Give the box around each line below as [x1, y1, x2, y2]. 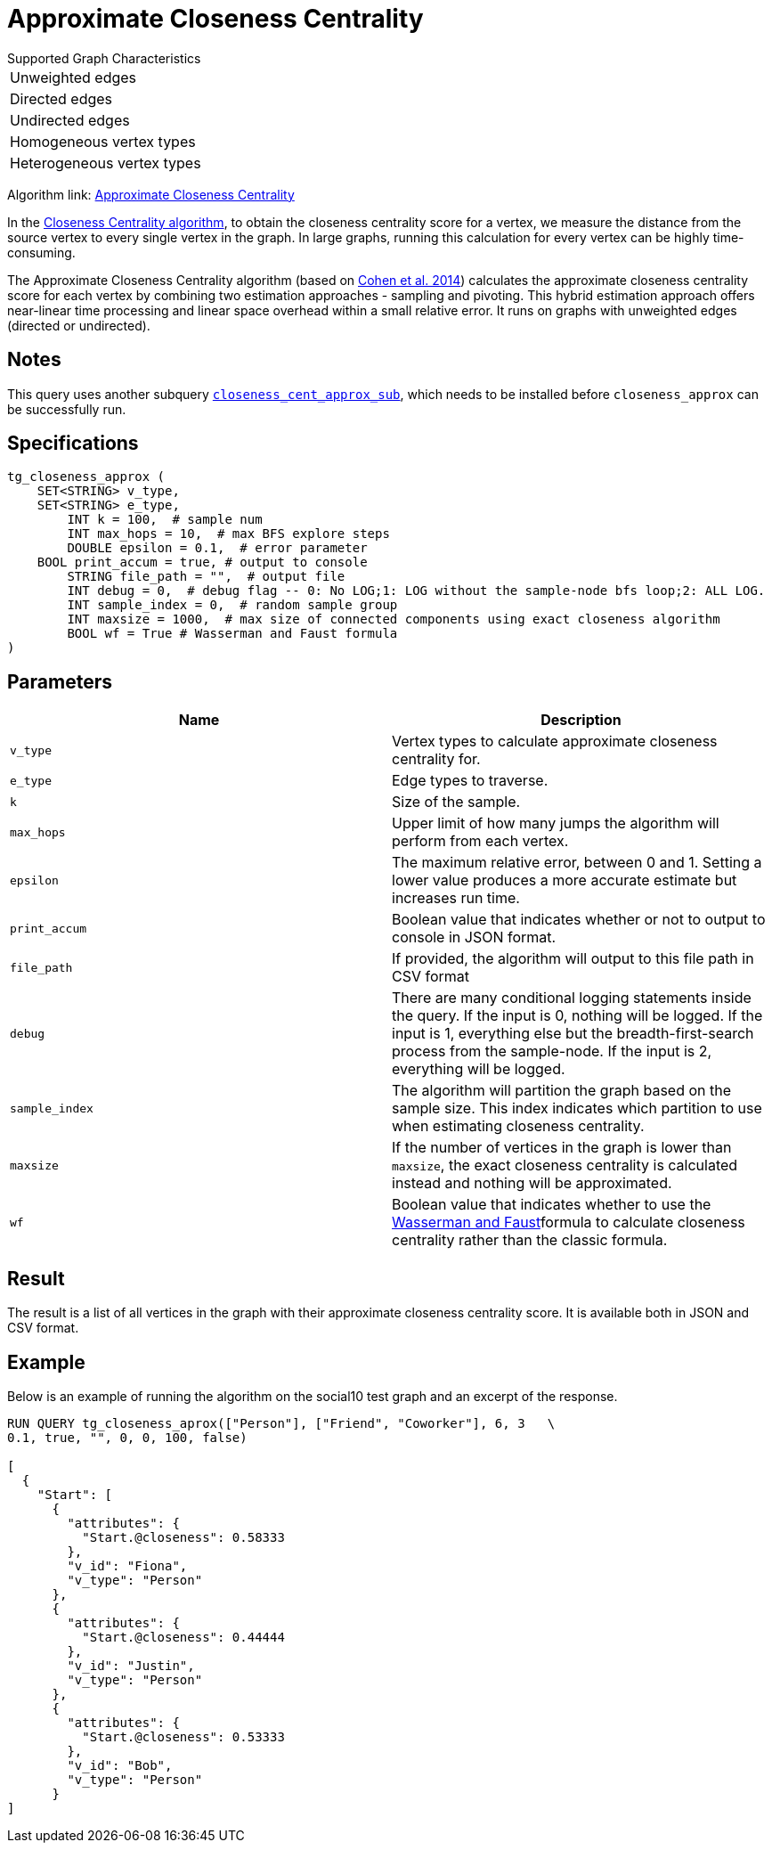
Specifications [7, 432, 139, 455]
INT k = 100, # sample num [67, 512, 263, 527]
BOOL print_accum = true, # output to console [37, 555, 368, 570]
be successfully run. [7, 401, 126, 417]
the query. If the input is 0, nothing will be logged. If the [392, 1006, 763, 1025]
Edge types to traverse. [392, 771, 549, 790]
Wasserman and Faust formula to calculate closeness [392, 1213, 745, 1232]
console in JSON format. [392, 928, 557, 947]
